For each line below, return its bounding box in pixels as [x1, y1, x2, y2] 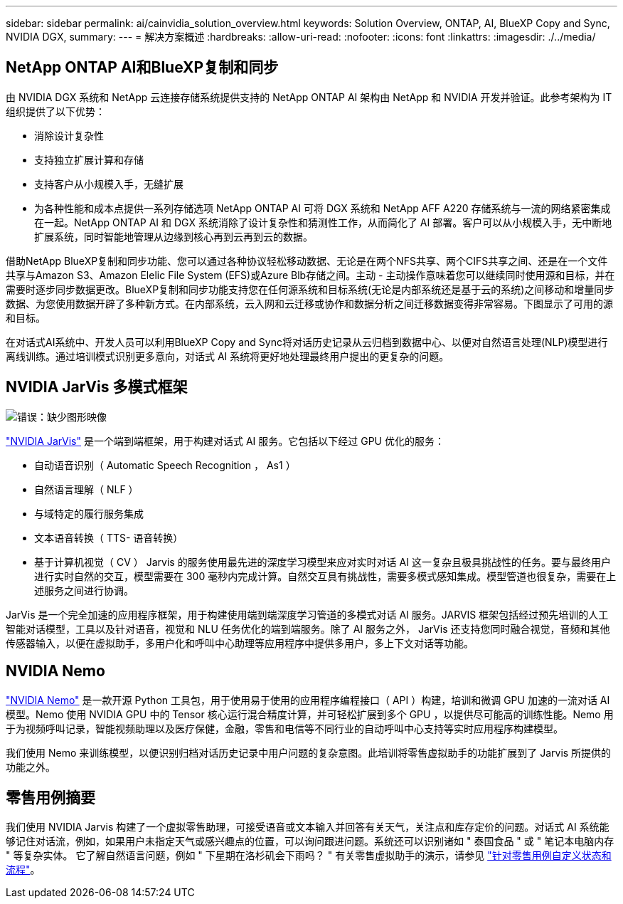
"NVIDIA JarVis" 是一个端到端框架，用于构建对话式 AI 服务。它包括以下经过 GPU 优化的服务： [6, 434, 444, 447]
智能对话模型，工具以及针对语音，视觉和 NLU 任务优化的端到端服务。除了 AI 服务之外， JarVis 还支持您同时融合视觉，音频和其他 [6, 622, 610, 635]
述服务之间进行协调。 [34, 584, 134, 596]
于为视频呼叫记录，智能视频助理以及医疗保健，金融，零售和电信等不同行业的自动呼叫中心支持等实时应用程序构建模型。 [6, 722, 563, 735]
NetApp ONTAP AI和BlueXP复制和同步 [6, 58, 279, 77]
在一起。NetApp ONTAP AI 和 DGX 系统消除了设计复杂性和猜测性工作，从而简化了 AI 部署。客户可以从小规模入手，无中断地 [34, 216, 612, 228]
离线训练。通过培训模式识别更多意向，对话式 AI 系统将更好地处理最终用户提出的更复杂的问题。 [6, 349, 449, 362]
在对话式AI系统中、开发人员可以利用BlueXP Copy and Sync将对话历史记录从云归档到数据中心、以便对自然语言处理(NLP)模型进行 [6, 335, 608, 348]
